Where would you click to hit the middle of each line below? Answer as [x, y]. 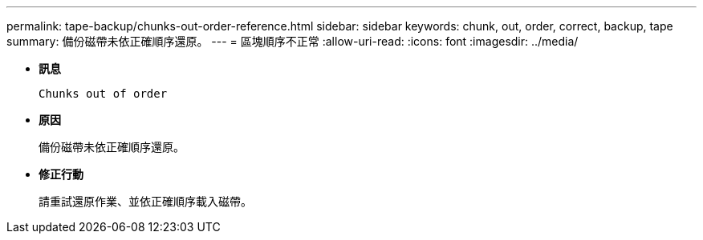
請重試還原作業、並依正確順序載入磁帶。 [145, 201]
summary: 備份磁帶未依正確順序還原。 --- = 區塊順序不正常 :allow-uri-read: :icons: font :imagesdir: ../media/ [293, 41]
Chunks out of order [103, 94]
